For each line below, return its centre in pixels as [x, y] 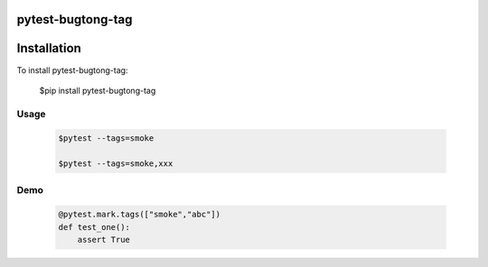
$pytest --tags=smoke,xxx [116, 164]
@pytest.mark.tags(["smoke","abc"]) [140, 215]
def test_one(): [94, 227]
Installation [49, 48]
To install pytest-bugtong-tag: [72, 70]
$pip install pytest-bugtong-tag [98, 90]
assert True [104, 240]
